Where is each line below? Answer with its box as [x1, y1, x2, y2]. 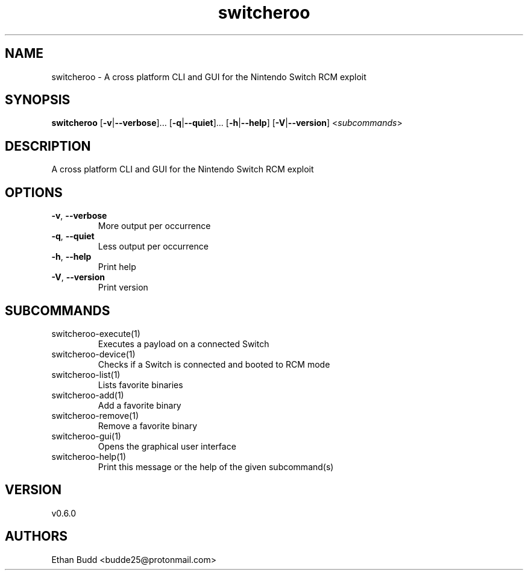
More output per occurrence [98, 221, 211, 231]
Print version [98, 282, 148, 293]
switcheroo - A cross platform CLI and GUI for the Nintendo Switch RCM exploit [51, 71, 366, 82]
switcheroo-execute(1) [51, 328, 140, 339]
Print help [98, 262, 136, 272]
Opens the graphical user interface [98, 441, 236, 451]
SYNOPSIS [5, 92, 71, 108]
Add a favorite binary [98, 400, 181, 410]
